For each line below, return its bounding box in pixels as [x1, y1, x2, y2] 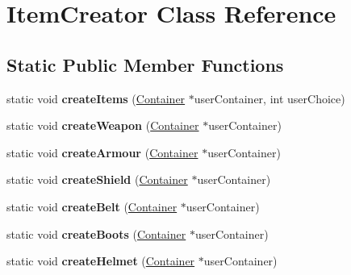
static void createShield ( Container [6, 171, 188, 188]
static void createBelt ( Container [6, 198, 178, 215]
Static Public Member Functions [6, 52, 284, 77]
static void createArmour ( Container [6, 144, 198, 160]
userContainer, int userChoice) [194, 90, 345, 106]
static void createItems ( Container [6, 90, 186, 106]
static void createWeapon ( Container [6, 117, 199, 134]
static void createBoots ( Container [6, 225, 186, 242]
